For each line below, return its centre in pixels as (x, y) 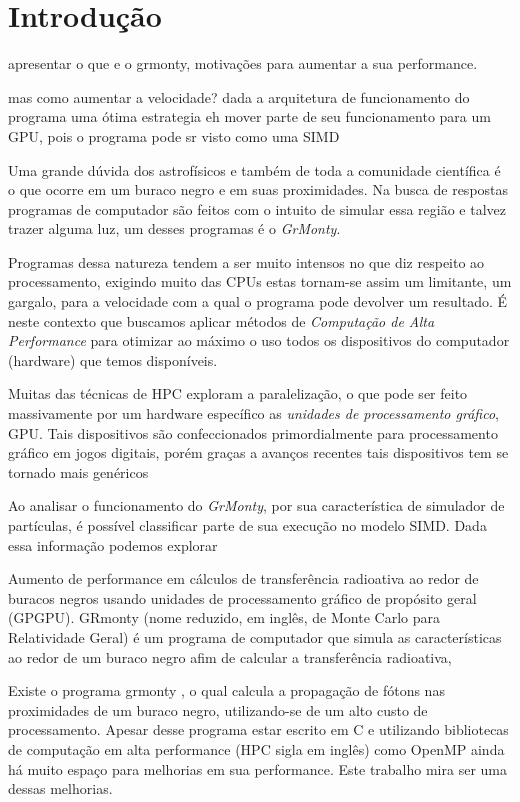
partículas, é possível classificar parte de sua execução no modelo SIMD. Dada (247, 525)
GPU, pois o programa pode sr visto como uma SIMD (174, 135)
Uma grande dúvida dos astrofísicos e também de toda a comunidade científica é (254, 169)
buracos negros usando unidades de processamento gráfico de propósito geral (242, 597)
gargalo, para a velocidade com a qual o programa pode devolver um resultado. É (258, 301)
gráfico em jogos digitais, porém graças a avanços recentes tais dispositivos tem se (258, 452)
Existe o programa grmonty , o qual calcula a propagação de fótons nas (226, 690)
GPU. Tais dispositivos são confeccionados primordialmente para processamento (253, 432)
